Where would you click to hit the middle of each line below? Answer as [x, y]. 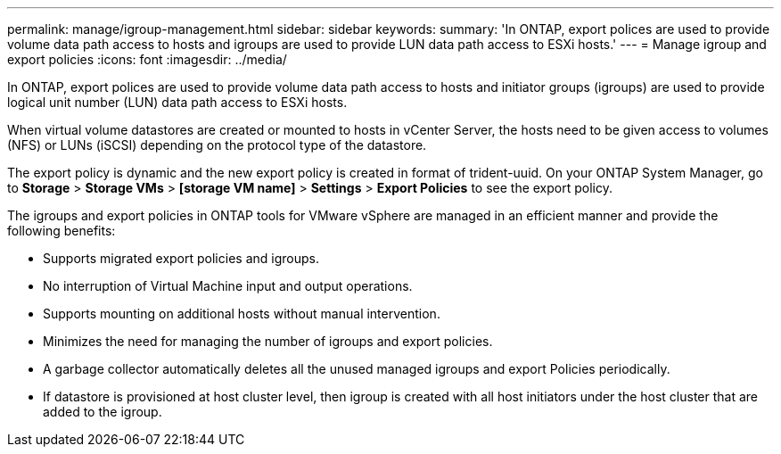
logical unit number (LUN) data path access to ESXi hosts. [177, 102]
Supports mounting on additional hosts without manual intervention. [242, 314]
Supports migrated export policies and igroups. [181, 258]
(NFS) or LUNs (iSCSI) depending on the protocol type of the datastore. [217, 145]
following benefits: [62, 231]
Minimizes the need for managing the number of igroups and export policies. [268, 341]
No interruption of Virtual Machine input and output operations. [228, 286]
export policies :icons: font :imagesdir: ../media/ [147, 59]
